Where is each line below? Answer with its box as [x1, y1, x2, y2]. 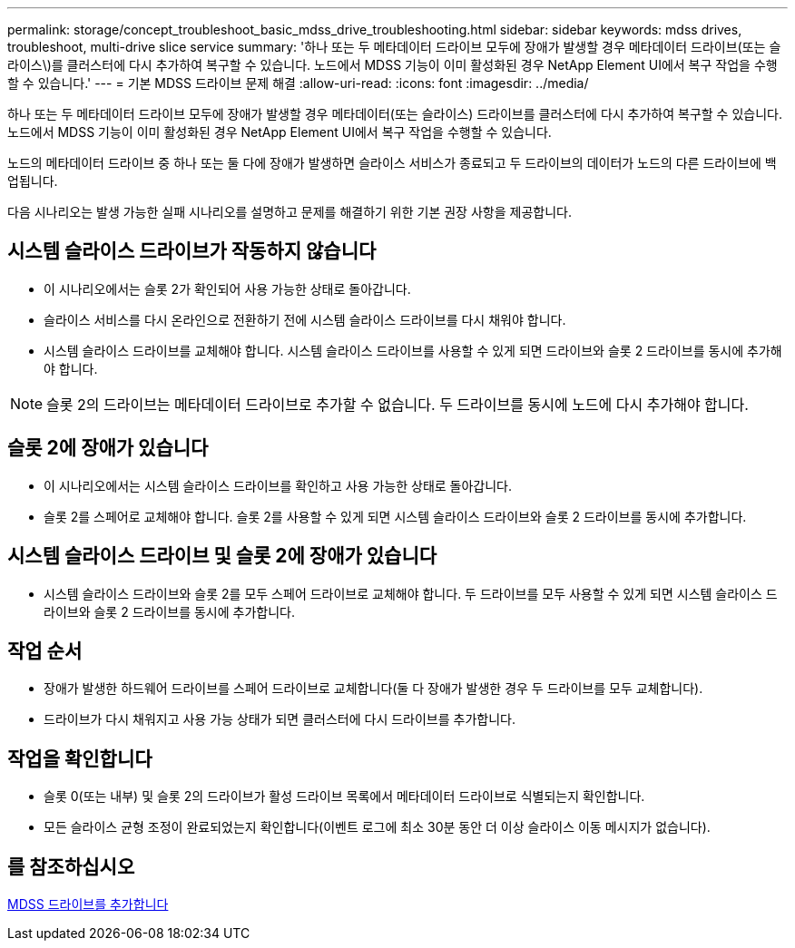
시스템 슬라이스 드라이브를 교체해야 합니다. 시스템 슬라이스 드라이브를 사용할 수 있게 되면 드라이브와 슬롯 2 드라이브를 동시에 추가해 [44, 342, 782, 358]
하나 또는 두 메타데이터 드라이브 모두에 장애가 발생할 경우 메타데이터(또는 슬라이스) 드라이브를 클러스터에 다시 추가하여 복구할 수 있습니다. [7, 106, 782, 122]
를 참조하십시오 [7, 855, 135, 878]
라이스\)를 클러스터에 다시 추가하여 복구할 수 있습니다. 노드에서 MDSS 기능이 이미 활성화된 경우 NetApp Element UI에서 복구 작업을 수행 [7, 57, 778, 73]
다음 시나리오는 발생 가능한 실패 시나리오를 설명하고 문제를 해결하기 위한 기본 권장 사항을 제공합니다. [7, 204, 572, 220]
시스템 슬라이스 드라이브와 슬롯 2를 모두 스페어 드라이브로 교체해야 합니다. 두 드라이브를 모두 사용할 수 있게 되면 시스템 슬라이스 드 [44, 585, 778, 601]
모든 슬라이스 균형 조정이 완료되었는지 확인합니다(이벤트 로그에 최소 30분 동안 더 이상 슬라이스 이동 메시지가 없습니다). [44, 819, 711, 836]
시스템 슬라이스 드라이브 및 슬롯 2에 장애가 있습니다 [7, 544, 437, 568]
